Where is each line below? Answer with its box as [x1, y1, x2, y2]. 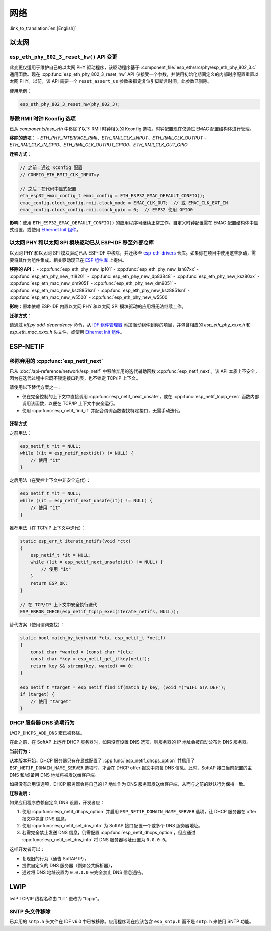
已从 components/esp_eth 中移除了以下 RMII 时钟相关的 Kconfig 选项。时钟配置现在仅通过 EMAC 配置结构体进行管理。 [9, 126, 254, 132]
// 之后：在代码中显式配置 [20, 186, 76, 191]
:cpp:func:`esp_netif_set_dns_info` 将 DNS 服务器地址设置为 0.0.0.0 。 [22, 836, 170, 842]
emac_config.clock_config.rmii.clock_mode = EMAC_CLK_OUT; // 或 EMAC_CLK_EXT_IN [20, 200, 228, 206]
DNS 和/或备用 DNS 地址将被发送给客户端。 [9, 772, 100, 778]
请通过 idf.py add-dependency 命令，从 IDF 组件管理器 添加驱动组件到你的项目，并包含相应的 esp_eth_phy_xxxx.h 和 [9, 322, 251, 328]
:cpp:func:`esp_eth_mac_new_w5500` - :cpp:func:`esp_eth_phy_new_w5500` [9, 294, 169, 300]
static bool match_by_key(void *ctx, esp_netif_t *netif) [20, 635, 166, 641]
